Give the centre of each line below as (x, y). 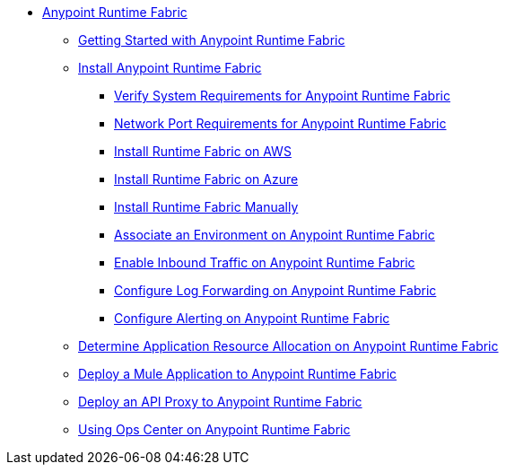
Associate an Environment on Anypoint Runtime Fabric (275, 235)
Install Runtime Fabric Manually (206, 207)
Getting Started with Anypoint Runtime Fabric (212, 40)
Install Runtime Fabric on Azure (206, 179)
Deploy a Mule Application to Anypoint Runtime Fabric (238, 374)
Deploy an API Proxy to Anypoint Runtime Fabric (220, 402)
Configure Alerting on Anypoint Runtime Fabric (252, 318)
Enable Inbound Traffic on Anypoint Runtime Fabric (265, 262)
